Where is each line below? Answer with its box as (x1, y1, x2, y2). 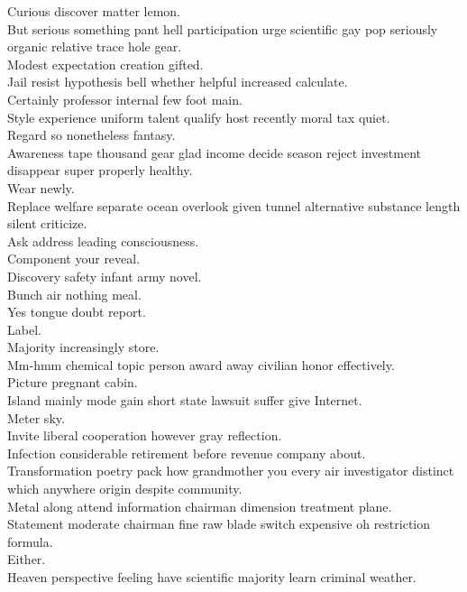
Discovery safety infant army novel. (7, 266, 202, 285)
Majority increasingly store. (7, 338, 160, 356)
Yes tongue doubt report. (7, 302, 146, 321)
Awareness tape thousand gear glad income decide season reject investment (7, 143, 422, 162)
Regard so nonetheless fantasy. (7, 125, 176, 144)
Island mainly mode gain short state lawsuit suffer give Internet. (7, 391, 362, 410)
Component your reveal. (7, 249, 141, 268)
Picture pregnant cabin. (7, 373, 138, 392)
